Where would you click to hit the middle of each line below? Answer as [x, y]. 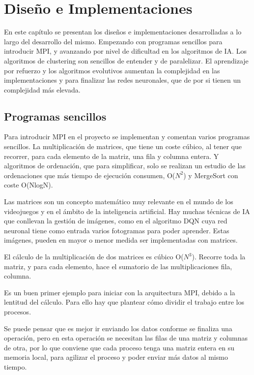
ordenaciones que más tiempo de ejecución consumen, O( [90, 175]
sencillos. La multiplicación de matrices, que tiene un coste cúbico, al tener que [123, 146]
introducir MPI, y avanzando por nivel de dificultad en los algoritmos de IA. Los [125, 51]
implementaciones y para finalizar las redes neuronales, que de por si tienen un [123, 80]
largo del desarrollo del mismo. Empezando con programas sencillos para [113, 41]
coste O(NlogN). [28, 185]
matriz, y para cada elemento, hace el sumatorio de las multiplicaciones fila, [118, 266]
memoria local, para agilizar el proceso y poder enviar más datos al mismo [116, 357]
